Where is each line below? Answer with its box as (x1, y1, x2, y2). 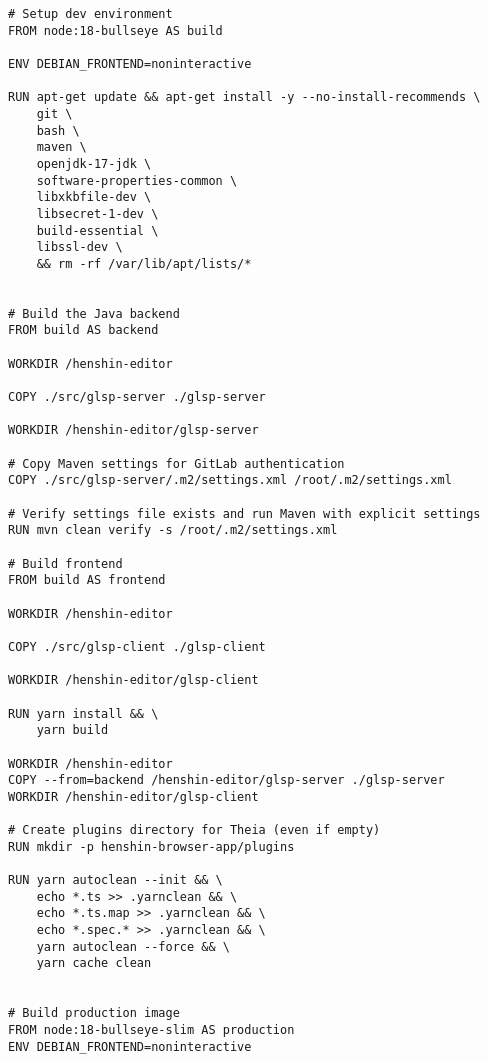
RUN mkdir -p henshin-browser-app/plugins (8, 839, 295, 854)
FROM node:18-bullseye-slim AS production (8, 1023, 295, 1038)
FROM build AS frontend (8, 573, 166, 588)
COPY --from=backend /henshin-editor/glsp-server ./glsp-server (8, 773, 445, 788)
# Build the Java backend (8, 306, 180, 321)
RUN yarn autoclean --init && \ (8, 873, 223, 888)
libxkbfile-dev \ (36, 190, 152, 205)
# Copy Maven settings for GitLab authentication (8, 456, 345, 471)
